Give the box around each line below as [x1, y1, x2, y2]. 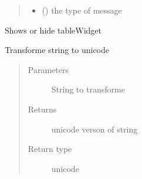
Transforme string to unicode [5, 44, 110, 56]
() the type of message [42, 4, 122, 16]
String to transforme [51, 83, 125, 95]
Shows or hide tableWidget [5, 24, 102, 36]
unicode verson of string [51, 122, 138, 135]
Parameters [28, 63, 69, 75]
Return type [28, 142, 72, 155]
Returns [28, 102, 57, 115]
